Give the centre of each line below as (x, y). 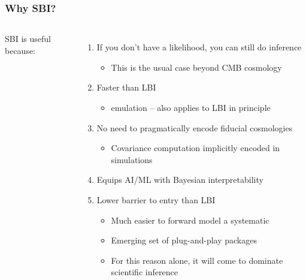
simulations (132, 159)
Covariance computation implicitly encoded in (196, 148)
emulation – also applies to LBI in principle (191, 107)
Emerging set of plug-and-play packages (184, 240)
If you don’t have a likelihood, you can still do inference (199, 47)
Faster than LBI (126, 87)
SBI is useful (28, 39)
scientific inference (144, 272)
